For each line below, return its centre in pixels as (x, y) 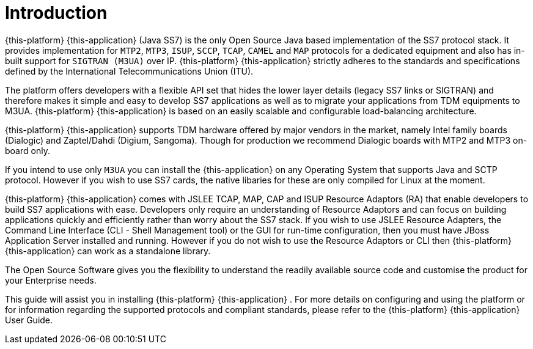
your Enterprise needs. (51, 280)
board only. (28, 150)
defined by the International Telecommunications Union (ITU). (129, 71)
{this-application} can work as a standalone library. (108, 251)
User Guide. (29, 320)
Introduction (56, 13)
